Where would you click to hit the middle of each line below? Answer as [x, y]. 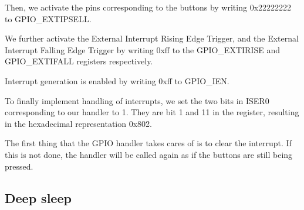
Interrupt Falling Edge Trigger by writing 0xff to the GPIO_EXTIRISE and [142, 49]
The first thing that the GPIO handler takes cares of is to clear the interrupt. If [148, 143]
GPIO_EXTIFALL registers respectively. [79, 61]
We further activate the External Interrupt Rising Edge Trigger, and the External [152, 38]
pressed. [19, 166]
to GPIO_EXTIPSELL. [48, 18]
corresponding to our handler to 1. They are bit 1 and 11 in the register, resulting [152, 112]
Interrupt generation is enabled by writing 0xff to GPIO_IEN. [117, 80]
